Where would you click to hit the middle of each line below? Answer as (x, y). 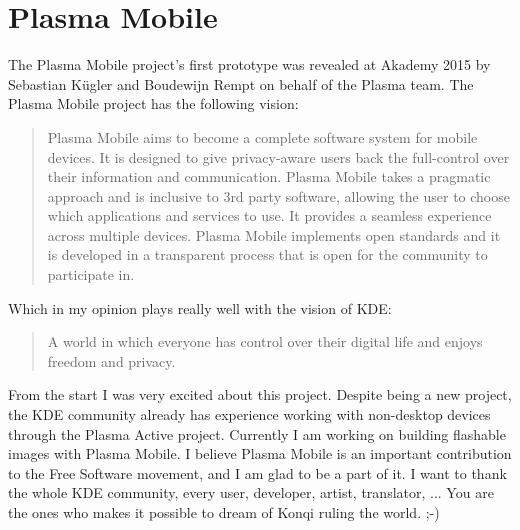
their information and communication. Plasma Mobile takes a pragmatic (269, 176)
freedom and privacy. (111, 360)
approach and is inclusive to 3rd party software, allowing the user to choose (278, 195)
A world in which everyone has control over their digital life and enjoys (265, 341)
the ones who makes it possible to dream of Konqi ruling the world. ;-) (224, 512)
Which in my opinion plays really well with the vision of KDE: (200, 307)
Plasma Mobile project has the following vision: (153, 103)
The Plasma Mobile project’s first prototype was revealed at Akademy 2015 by (249, 64)
